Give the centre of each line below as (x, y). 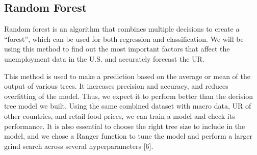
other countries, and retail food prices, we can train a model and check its (120, 115)
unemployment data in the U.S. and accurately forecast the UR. (104, 58)
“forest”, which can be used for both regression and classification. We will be (124, 38)
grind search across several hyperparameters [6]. (79, 146)
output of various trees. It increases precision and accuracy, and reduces (116, 86)
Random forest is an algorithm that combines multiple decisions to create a (122, 29)
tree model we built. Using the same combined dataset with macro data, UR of (128, 106)
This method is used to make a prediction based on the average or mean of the (127, 76)
